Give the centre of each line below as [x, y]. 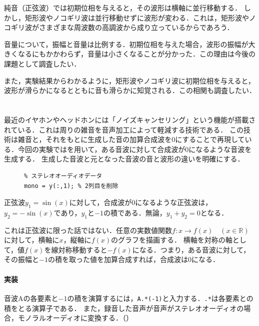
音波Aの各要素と [31, 298]
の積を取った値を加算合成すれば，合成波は [118, 259]
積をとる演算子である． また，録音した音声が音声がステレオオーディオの [124, 308]
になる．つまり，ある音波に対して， [191, 249]
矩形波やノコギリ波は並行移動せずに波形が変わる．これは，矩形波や [137, 17]
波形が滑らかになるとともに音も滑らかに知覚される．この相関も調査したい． [130, 90]
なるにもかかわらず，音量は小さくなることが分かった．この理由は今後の [137, 54]
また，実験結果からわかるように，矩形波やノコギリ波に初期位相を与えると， [130, 80]
